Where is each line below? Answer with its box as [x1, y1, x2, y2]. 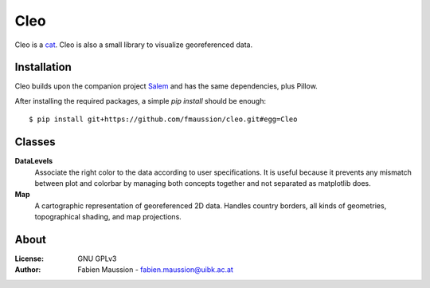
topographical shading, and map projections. [34, 212, 182, 222]
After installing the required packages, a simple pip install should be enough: [14, 96, 267, 105]
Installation [14, 61, 72, 74]
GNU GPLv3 [77, 254, 117, 263]
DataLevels [14, 156, 53, 166]
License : [14, 254, 44, 263]
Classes [14, 136, 56, 149]
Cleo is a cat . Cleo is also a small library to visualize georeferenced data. [14, 40, 253, 49]
